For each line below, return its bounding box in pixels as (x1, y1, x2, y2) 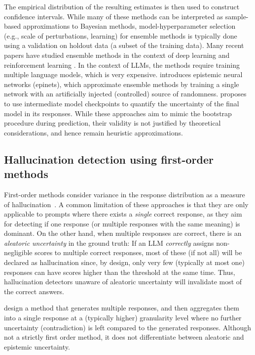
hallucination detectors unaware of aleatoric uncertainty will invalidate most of (4, 276, 242, 287)
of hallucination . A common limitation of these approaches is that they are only (4, 199, 249, 209)
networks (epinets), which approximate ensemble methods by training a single (4, 79, 239, 89)
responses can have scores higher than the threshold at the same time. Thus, (4, 266, 235, 277)
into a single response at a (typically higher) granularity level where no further (4, 312, 242, 323)
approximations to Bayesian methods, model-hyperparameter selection (23, 21, 236, 31)
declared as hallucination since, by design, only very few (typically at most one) (4, 257, 245, 267)
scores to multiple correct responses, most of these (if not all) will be (35, 247, 242, 258)
